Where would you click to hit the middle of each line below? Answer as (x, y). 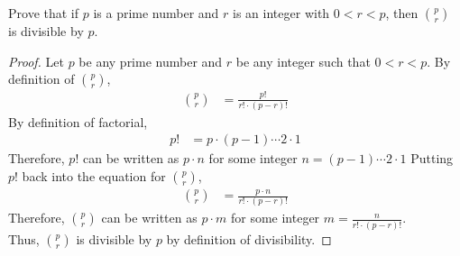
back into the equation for (94, 176)
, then (402, 13)
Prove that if (44, 13)
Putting (432, 158)
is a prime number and (156, 13)
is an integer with (281, 13)
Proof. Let (36, 61)
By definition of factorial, (78, 121)
